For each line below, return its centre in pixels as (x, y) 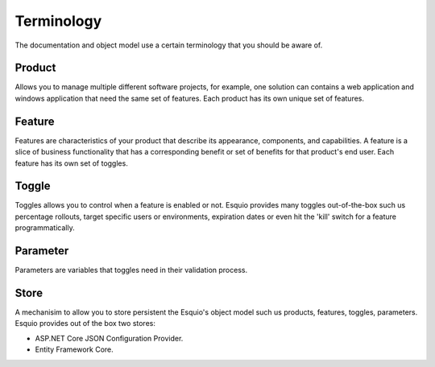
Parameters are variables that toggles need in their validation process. (131, 270)
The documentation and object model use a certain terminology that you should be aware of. (169, 45)
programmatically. (45, 228)
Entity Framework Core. (75, 349)
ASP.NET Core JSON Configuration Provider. (109, 338)
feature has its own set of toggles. (71, 163)
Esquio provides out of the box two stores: (85, 324)
